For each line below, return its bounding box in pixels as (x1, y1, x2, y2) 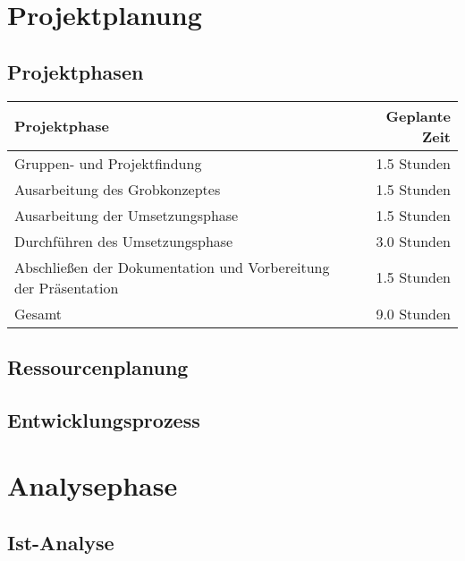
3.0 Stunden (376, 230, 451, 251)
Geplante (385, 105, 451, 126)
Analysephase (7, 467, 178, 504)
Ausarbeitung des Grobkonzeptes (14, 178, 221, 200)
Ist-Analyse (7, 528, 114, 556)
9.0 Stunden (376, 302, 451, 324)
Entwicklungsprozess (7, 405, 200, 433)
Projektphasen (7, 57, 144, 85)
